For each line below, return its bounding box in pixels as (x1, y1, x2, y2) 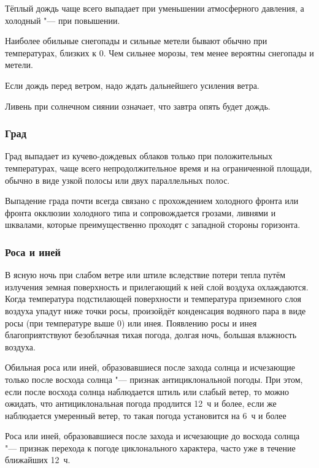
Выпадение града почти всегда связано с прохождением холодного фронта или (5, 194, 299, 207)
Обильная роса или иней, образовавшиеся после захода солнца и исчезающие (5, 361, 295, 374)
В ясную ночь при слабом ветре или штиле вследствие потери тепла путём (5, 268, 286, 281)
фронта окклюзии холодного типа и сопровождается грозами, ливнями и (5, 206, 276, 219)
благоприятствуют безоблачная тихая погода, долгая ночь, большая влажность (5, 328, 297, 341)
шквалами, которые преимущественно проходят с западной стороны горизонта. (5, 218, 301, 231)
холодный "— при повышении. (5, 13, 120, 26)
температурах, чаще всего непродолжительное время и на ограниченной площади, (5, 161, 312, 174)
